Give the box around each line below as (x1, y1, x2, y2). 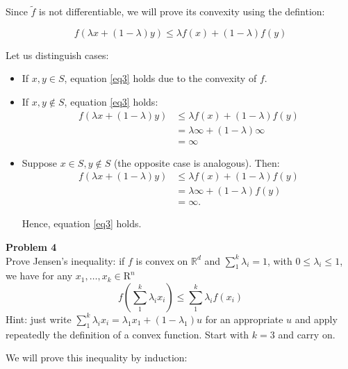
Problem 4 (6, 239, 57, 254)
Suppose (22, 155, 58, 170)
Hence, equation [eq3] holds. (22, 216, 142, 231)
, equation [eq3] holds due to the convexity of (64, 71, 257, 85)
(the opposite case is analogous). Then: (113, 155, 280, 170)
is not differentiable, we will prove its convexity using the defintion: (39, 4, 325, 19)
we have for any (6, 268, 73, 283)
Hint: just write (6, 311, 72, 326)
